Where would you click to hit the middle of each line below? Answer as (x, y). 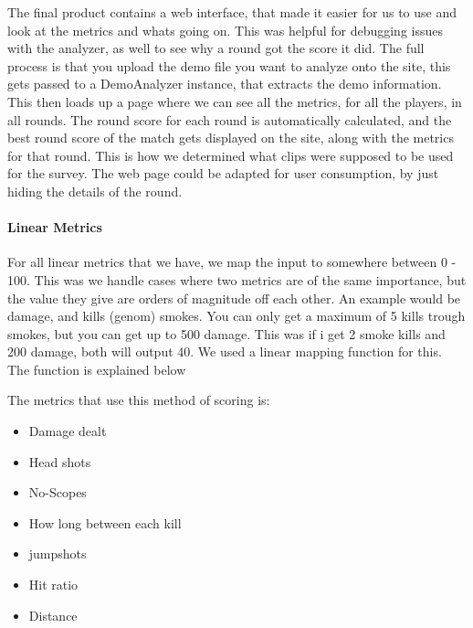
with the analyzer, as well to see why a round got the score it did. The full (216, 48)
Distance (53, 615)
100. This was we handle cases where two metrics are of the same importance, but (237, 279)
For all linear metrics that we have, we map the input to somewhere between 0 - (232, 262)
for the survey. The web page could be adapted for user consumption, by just (223, 173)
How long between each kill (105, 522)
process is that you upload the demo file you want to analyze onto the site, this (229, 65)
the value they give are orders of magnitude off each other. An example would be (234, 298)
